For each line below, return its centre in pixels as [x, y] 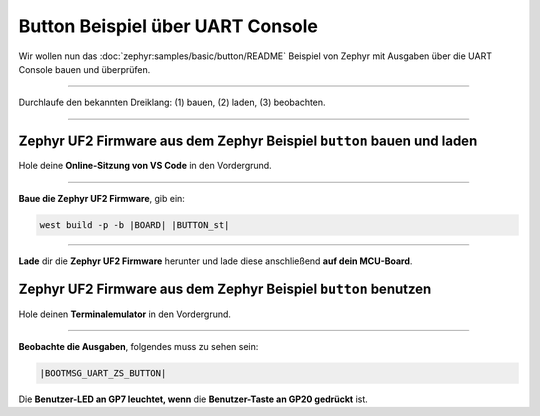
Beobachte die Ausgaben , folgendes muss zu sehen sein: [138, 346]
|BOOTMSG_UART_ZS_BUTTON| [103, 373]
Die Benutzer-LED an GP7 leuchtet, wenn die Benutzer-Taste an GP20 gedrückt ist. [193, 399]
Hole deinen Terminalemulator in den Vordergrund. [125, 314]
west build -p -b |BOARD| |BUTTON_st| [134, 224]
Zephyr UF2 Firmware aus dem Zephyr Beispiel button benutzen [225, 289]
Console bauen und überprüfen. [84, 69]
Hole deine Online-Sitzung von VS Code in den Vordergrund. [145, 166]
